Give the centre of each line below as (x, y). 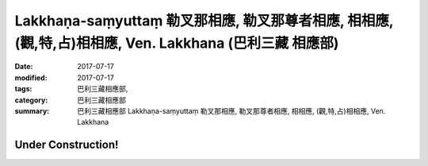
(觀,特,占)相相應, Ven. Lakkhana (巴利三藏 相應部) (177, 43)
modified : (31, 77)
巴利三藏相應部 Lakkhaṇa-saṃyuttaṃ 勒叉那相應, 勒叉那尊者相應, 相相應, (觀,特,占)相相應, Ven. (231, 110)
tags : (23, 89)
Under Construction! (67, 145)
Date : (24, 67)
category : (31, 100)
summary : (32, 110)
